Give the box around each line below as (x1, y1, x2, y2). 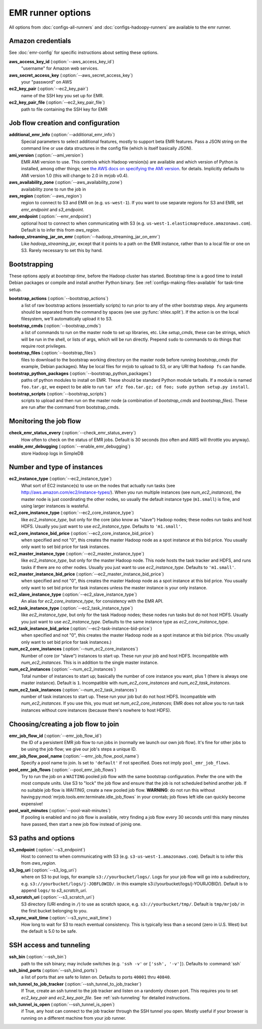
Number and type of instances (9, 463, 103, 471)
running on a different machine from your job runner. (21, 1015, 126, 1021)
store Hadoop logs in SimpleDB (21, 450, 83, 456)
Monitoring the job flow (9, 417, 81, 426)
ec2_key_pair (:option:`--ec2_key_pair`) (9, 86, 88, 92)
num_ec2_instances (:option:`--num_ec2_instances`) (9, 666, 116, 672)
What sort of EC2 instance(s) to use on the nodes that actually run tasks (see (21, 482, 176, 488)
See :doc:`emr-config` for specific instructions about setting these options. (9, 50, 159, 55)
